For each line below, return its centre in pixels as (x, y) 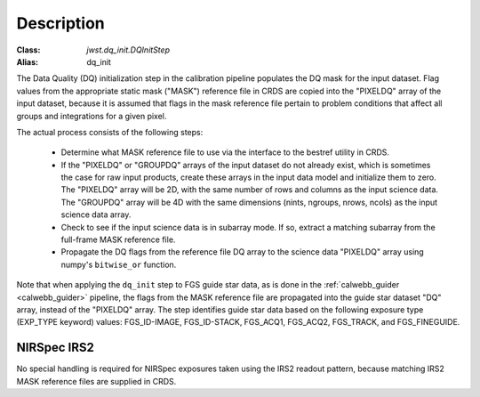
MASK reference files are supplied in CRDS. (96, 381)
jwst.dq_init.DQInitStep (128, 50)
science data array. (96, 215)
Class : (28, 50)
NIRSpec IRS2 (56, 348)
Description (61, 23)
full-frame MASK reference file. (118, 239)
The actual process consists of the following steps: (110, 132)
